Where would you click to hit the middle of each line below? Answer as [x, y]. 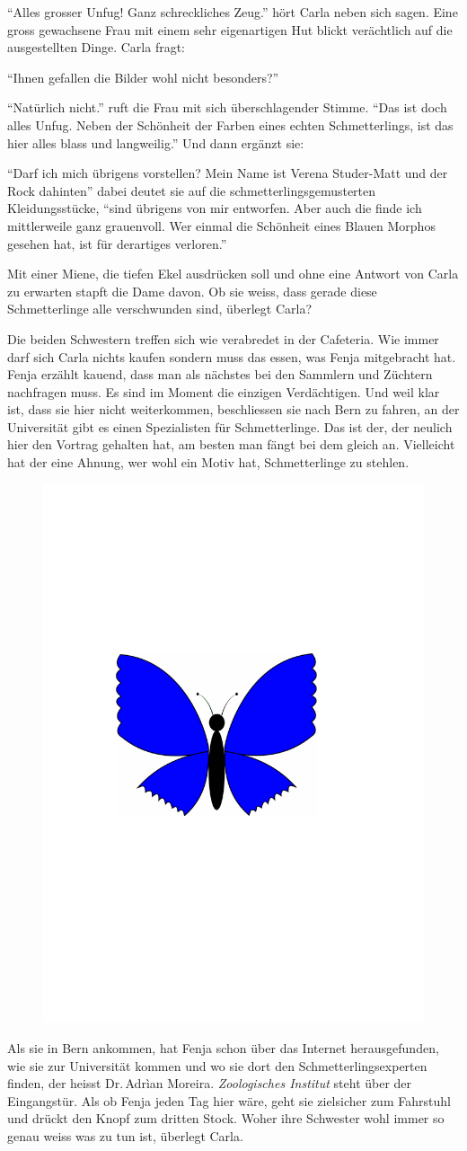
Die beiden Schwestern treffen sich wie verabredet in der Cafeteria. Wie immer [223, 338]
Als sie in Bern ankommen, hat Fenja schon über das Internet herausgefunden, [223, 1047]
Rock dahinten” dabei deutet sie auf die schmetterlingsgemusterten [192, 190]
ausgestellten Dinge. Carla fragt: [96, 47]
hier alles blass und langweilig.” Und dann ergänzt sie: [156, 142]
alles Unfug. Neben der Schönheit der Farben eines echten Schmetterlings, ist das [230, 124]
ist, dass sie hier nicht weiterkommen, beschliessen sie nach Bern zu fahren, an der [233, 409]
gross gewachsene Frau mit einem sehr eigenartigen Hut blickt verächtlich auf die [230, 29]
